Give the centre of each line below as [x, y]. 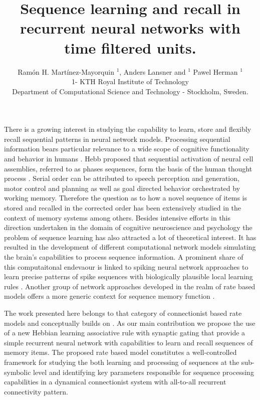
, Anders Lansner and [153, 71]
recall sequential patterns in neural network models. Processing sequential [117, 139]
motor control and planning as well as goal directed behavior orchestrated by [122, 188]
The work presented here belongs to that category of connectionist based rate [123, 313]
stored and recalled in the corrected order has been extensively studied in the [123, 208]
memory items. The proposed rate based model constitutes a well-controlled [120, 352]
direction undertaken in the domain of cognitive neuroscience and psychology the [128, 227]
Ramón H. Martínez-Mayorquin [66, 71]
